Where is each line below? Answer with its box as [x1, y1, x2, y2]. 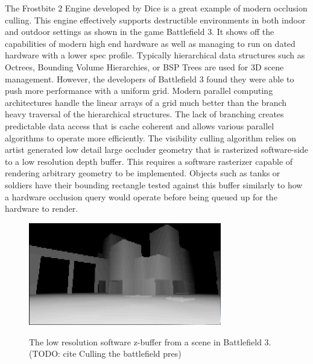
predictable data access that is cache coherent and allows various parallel [5, 119, 274, 132]
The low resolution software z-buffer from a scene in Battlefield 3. [29, 335, 271, 348]
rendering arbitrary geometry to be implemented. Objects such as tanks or [5, 167, 280, 179]
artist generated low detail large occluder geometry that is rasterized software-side [5, 143, 309, 156]
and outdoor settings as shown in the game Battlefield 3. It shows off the [5, 25, 274, 38]
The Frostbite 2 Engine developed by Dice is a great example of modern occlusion [5, 2, 308, 14]
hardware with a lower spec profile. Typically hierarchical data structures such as [5, 49, 305, 61]
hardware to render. [5, 202, 78, 215]
